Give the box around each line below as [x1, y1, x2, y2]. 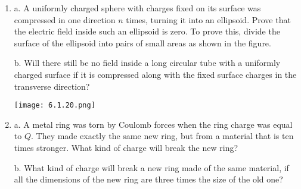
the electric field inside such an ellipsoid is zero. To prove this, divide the [14, 25, 280, 37]
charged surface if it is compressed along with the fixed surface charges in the [14, 68, 297, 80]
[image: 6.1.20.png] [14, 101, 95, 110]
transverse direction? [14, 80, 90, 92]
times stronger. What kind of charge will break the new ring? [14, 141, 238, 153]
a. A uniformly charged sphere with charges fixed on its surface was [14, 2, 261, 14]
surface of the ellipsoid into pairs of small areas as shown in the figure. [14, 36, 271, 49]
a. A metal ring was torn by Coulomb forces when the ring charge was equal [14, 118, 293, 130]
